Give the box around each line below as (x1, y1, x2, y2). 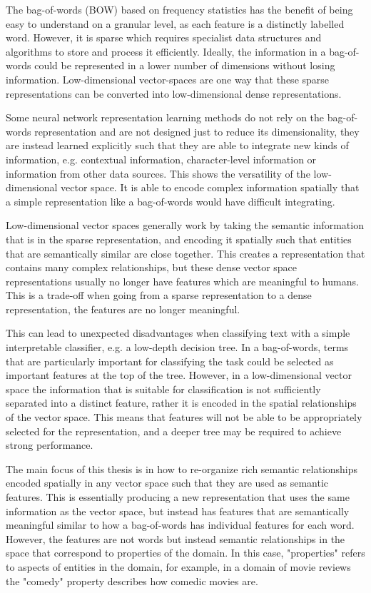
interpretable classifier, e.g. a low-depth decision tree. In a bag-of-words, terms (6, 340, 349, 355)
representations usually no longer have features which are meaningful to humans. (6, 273, 359, 288)
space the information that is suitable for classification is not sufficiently (6, 381, 321, 396)
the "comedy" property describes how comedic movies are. (6, 573, 258, 588)
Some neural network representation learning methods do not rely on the (6, 110, 325, 125)
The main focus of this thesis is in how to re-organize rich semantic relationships (6, 461, 358, 476)
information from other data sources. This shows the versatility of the (6, 166, 310, 181)
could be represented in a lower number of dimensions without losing (34, 58, 335, 73)
